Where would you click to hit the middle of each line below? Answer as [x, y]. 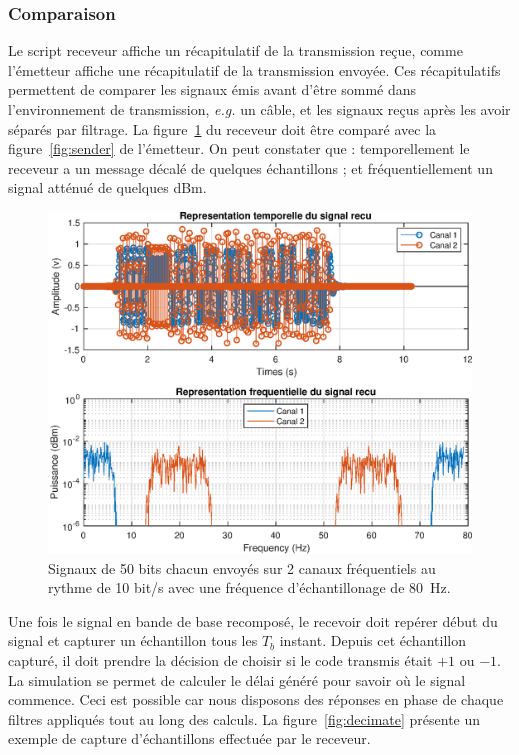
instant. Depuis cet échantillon [372, 640]
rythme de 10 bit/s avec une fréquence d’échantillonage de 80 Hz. [249, 587]
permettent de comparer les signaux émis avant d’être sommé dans [212, 89]
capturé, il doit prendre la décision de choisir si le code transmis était [220, 659]
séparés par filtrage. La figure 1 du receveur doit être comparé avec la [222, 128]
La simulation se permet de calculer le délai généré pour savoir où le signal [237, 679]
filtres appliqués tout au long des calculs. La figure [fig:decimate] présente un [244, 718]
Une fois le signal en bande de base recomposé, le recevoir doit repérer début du [253, 620]
